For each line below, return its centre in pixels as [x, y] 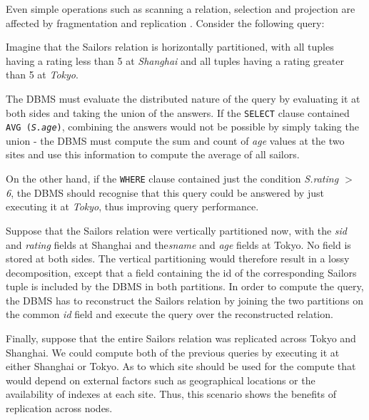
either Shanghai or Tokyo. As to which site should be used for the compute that [181, 366]
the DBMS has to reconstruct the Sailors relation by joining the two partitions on [185, 300]
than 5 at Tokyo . [42, 75]
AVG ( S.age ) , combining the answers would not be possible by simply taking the [182, 127]
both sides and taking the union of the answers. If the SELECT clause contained [178, 112]
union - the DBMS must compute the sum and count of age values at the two [175, 140]
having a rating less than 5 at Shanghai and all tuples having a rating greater [175, 60]
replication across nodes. [59, 408]
